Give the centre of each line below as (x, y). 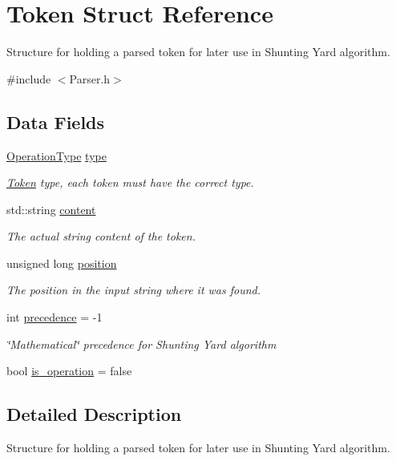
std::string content (51, 209)
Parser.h (90, 78)
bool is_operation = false (69, 371)
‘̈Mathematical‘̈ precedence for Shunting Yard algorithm (141, 344)
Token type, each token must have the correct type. (130, 182)
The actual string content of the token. (101, 236)
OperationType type (57, 155)
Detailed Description (94, 414)
